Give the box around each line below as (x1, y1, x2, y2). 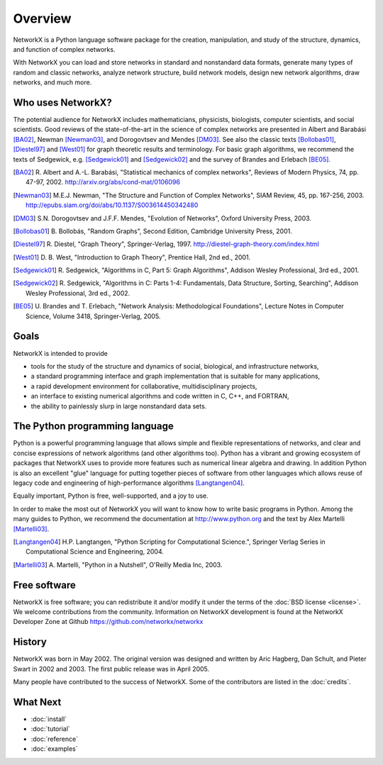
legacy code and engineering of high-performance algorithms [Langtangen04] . (13, 479, 245, 487)
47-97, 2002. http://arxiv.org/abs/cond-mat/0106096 (26, 178, 181, 186)
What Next (13, 696, 62, 708)
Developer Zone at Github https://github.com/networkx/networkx (13, 618, 204, 626)
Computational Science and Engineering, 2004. (26, 547, 165, 556)
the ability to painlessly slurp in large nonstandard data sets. (30, 401, 207, 411)
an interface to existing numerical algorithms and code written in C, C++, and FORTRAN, (30, 392, 289, 401)
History (13, 636, 48, 648)
